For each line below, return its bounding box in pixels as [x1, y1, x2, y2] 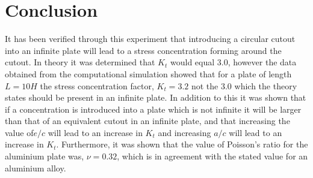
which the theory [234, 79, 297, 92]
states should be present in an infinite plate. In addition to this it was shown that [5, 91, 306, 104]
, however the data [228, 56, 297, 68]
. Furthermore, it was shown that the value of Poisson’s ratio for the [56, 138, 308, 150]
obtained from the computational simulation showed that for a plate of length [5, 67, 292, 80]
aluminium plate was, [5, 150, 84, 162]
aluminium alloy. [5, 161, 66, 174]
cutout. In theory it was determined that [5, 56, 155, 68]
